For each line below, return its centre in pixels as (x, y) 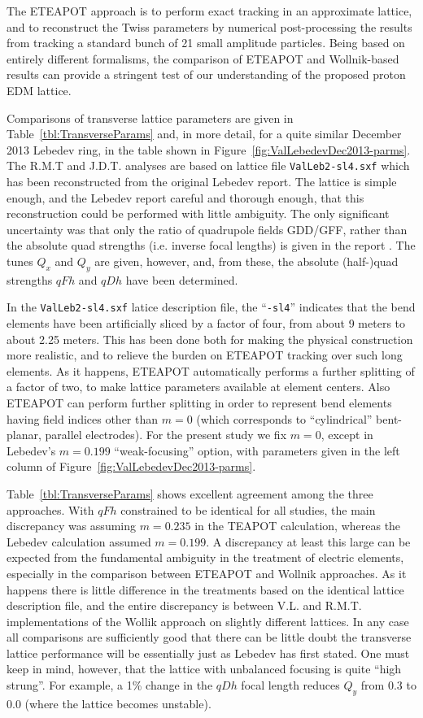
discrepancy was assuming (71, 526)
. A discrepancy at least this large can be (308, 541)
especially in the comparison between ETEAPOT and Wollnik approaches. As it (207, 573)
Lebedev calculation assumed (79, 541)
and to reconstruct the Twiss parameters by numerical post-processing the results (209, 26)
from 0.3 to (388, 685)
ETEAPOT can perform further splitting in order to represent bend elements (199, 402)
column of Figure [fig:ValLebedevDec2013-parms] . (131, 466)
